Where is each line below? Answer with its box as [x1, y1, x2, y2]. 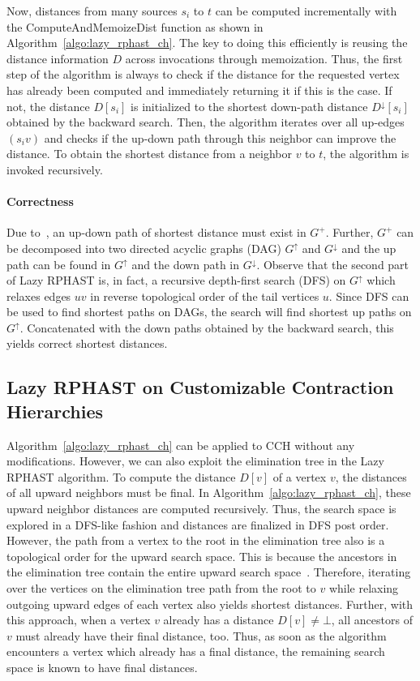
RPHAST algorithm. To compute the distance [6, 468, 236, 485]
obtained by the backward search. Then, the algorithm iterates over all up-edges [6, 113, 405, 131]
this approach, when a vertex [6, 611, 151, 628]
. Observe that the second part [256, 255, 409, 272]
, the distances [335, 468, 407, 485]
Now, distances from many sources [6, 2, 178, 19]
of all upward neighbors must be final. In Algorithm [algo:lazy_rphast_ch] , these [6, 484, 411, 501]
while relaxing [328, 580, 399, 597]
